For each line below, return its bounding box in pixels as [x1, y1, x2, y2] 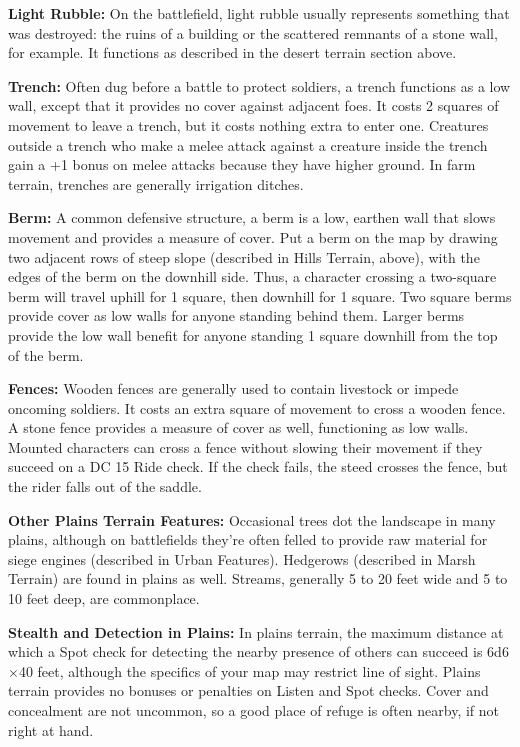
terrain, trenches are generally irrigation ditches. [8, 173, 304, 194]
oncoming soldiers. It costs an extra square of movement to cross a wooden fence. [8, 397, 506, 418]
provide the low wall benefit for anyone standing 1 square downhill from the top [8, 324, 498, 345]
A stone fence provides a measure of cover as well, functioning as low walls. [8, 417, 469, 438]
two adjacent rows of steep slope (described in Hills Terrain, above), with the [8, 246, 480, 267]
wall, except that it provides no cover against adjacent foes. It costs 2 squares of [8, 95, 499, 116]
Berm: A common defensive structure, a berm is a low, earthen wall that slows [8, 207, 496, 228]
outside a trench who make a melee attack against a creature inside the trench [8, 134, 488, 155]
